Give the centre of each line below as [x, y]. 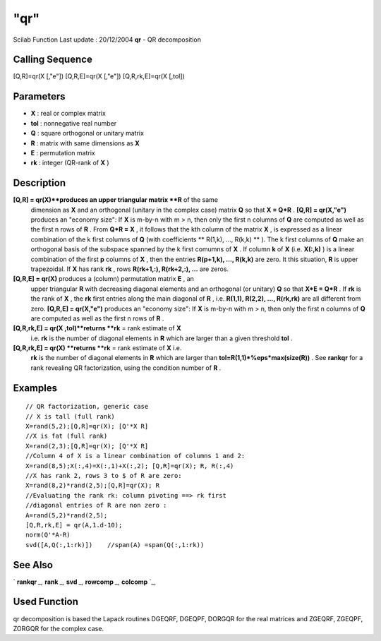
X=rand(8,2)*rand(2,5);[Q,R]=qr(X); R [93, 486]
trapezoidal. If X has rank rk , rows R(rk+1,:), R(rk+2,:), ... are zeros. [130, 269]
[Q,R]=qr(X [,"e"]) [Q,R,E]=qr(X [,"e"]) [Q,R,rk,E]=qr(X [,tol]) [99, 76]
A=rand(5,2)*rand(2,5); [67, 515]
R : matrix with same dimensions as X [85, 143]
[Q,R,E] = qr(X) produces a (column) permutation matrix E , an [103, 279]
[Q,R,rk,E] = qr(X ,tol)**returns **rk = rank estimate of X [97, 328]
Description [40, 183]
